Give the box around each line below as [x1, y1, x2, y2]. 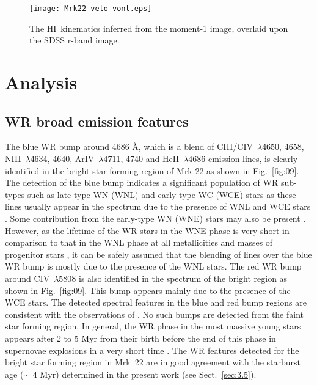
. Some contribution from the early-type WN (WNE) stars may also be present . [5, 211, 306, 224]
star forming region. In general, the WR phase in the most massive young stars [5, 320, 301, 332]
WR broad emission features [5, 111, 189, 130]
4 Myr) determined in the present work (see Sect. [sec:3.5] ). [32, 367, 257, 380]
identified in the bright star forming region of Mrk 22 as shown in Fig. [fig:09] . [5, 164, 299, 177]
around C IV [5, 271, 50, 284]
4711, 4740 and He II [103, 152, 180, 165]
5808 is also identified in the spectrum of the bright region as [59, 271, 288, 284]
